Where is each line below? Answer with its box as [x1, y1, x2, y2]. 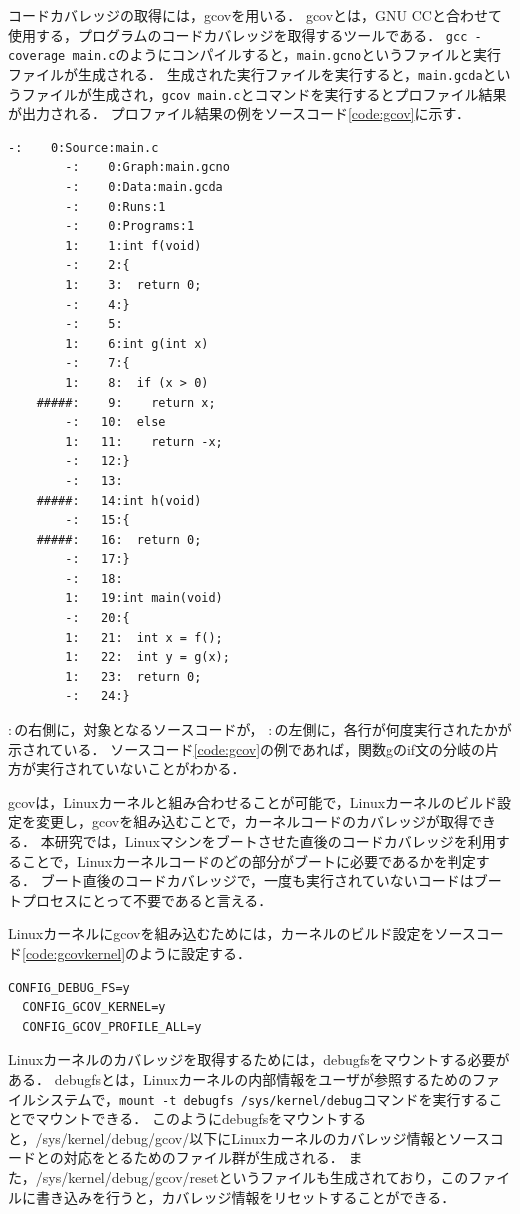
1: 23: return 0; [65, 669, 202, 684]
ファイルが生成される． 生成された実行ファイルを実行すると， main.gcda [8, 63, 483, 84]
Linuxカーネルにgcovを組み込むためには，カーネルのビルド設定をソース [8, 923, 476, 944]
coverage [8, 49, 66, 64]
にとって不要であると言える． [77, 889, 273, 910]
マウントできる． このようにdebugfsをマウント [35, 1108, 339, 1129]
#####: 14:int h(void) [36, 493, 202, 508]
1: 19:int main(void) [65, 591, 223, 606]
